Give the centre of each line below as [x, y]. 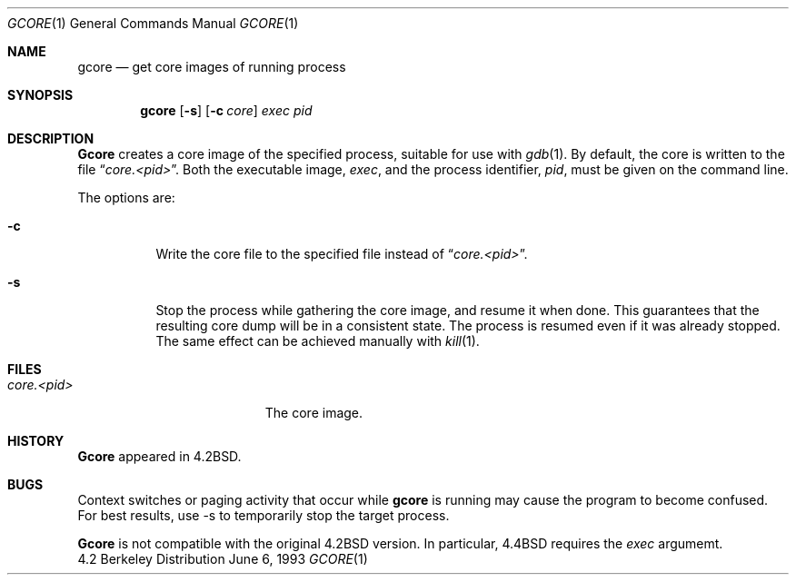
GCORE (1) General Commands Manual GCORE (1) [153, 23]
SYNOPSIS [40, 95]
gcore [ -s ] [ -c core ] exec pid [226, 110]
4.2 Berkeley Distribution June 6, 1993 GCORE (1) [223, 559]
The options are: [126, 197]
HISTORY [36, 441]
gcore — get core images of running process [212, 67]
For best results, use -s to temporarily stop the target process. [264, 515]
